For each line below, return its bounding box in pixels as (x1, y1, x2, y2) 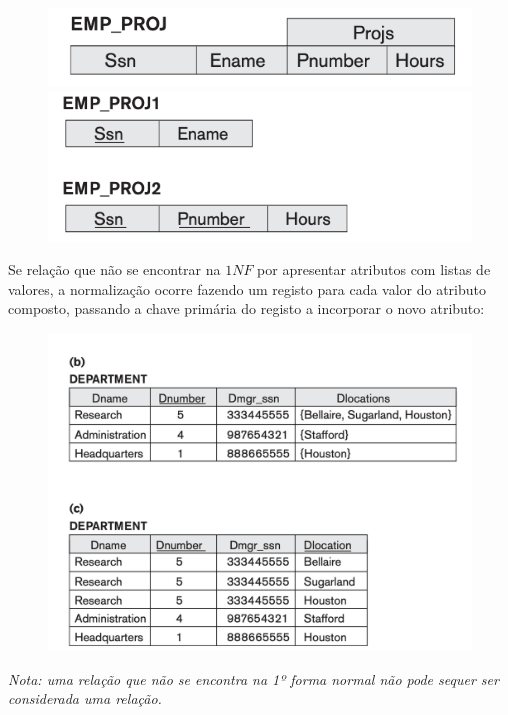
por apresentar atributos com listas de (257, 259, 491, 280)
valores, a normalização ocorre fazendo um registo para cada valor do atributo (8, 278, 487, 299)
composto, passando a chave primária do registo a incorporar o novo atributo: (8, 298, 485, 319)
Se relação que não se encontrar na (8, 259, 221, 280)
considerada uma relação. (8, 688, 162, 709)
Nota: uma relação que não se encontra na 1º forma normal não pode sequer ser (8, 668, 499, 689)
